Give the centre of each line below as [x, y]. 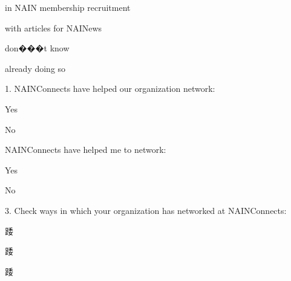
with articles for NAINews [54, 27]
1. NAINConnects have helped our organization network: [110, 89]
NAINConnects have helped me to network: [86, 150]
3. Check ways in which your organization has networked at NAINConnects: [146, 210]
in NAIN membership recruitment [68, 7]
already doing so [35, 68]
